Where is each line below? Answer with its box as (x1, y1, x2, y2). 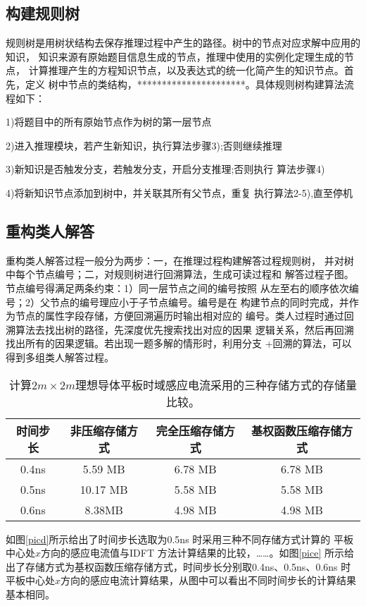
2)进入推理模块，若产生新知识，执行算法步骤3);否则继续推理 (6, 138, 282, 152)
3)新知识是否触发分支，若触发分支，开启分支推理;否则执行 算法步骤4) (6, 162, 325, 176)
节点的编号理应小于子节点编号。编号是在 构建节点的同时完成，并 (49, 294, 349, 309)
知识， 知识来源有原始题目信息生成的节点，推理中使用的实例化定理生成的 (6, 49, 344, 63)
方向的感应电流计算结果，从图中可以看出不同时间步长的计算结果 (61, 573, 357, 588)
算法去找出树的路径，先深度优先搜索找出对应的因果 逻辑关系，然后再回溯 (15, 322, 354, 337)
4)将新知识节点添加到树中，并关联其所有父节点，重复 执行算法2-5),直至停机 (6, 185, 353, 200)
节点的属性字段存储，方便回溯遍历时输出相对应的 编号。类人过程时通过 (15, 308, 344, 323)
